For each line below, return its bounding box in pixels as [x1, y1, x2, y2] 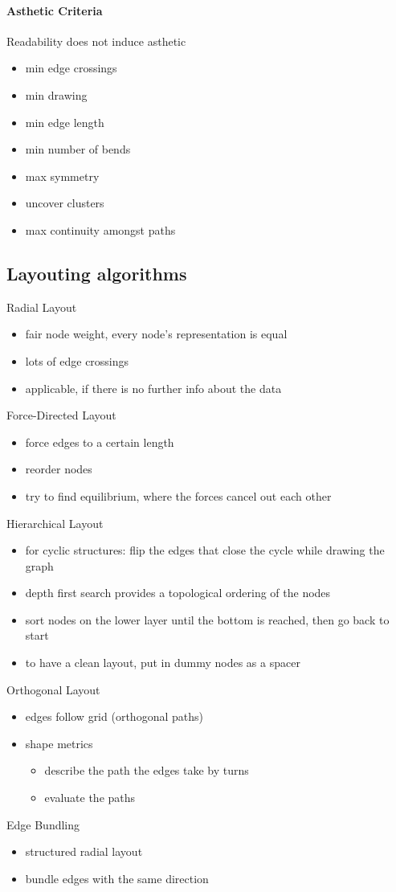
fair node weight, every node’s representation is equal [25, 325, 288, 342]
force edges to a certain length [25, 433, 174, 450]
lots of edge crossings [25, 352, 129, 369]
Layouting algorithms [6, 260, 187, 285]
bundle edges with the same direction [25, 869, 209, 886]
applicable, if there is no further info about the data [25, 379, 282, 396]
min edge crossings [25, 59, 117, 76]
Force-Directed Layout [6, 407, 116, 423]
